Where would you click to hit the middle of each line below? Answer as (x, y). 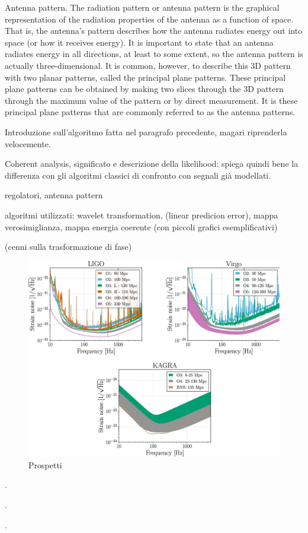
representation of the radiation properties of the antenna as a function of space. (149, 19)
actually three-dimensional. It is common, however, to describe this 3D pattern (148, 65)
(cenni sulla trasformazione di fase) (68, 247)
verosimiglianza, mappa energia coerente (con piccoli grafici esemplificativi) (141, 226)
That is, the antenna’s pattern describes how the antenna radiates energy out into (154, 31)
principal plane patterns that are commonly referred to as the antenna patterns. (150, 112)
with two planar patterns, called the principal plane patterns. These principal (145, 77)
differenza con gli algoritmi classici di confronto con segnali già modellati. (138, 175)
